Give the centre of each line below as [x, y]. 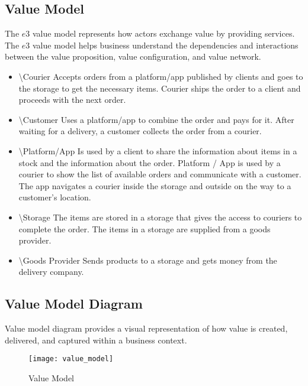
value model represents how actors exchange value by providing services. [163, 33]
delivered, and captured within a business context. [96, 340]
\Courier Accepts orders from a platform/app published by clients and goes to [161, 76]
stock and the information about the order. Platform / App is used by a [150, 162]
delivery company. [51, 272]
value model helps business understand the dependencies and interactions [165, 45]
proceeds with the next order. [72, 100]
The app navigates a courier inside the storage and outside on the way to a [155, 185]
